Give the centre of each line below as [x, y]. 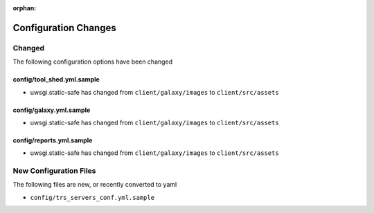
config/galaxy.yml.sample [52, 110]
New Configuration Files [54, 171]
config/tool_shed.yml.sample [56, 80]
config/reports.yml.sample [53, 140]
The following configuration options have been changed [93, 62]
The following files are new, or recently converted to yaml [95, 185]
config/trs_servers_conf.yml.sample [92, 197]
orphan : [25, 8]
